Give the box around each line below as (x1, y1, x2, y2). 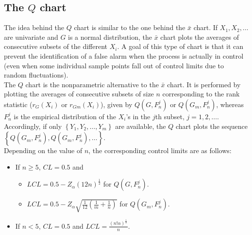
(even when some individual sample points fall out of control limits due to (4, 60, 224, 70)
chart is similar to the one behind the (74, 22, 185, 32)
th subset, (155, 111, 185, 121)
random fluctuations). (4, 70, 68, 80)
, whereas (216, 99, 244, 109)
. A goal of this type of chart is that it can (117, 41, 244, 51)
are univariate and (4, 31, 58, 42)
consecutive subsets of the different (4, 41, 108, 51)
